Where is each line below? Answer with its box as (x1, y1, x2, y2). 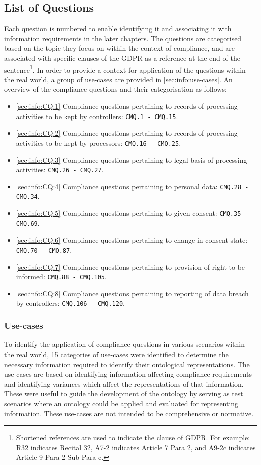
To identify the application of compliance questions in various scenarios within (4, 339, 245, 350)
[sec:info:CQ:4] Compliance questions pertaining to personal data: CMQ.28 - (16, 181, 249, 191)
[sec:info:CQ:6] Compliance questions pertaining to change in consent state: (16, 235, 248, 245)
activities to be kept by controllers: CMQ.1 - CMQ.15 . (16, 110, 178, 121)
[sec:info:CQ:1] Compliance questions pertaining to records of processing (16, 101, 238, 111)
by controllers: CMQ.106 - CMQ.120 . (16, 298, 125, 308)
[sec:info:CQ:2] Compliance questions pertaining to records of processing (16, 128, 238, 138)
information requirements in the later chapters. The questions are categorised (4, 33, 242, 43)
